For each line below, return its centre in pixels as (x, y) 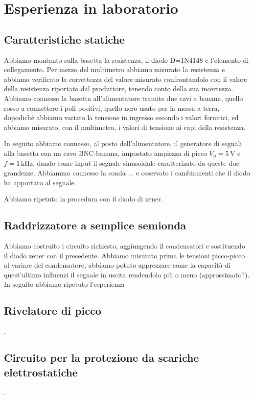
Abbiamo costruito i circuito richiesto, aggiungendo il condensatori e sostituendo (125, 245)
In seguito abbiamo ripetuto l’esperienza (64, 284)
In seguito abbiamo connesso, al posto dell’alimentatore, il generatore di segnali (123, 143)
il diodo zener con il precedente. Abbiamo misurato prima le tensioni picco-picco (125, 255)
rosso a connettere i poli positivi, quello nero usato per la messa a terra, (112, 108)
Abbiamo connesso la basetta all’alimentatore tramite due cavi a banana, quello (124, 98)
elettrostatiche (41, 372)
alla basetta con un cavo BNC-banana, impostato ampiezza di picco (105, 153)
